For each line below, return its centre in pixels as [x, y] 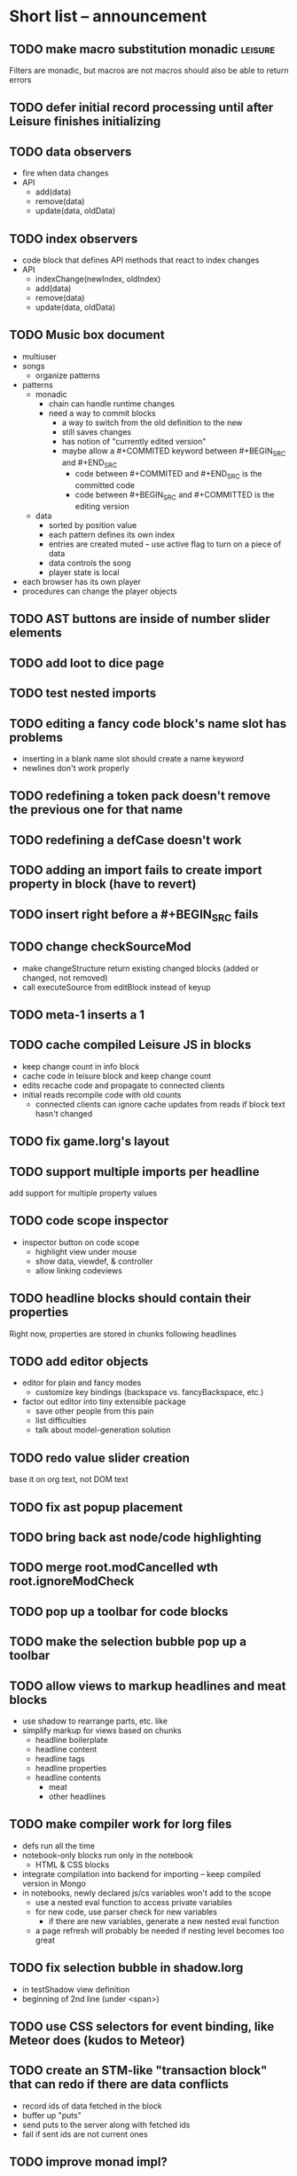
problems [36, 737]
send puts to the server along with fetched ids [106, 2125]
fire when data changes [65, 173]
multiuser [39, 356]
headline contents [68, 1778]
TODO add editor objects [79, 1361]
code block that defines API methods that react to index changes [141, 260]
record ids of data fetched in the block [92, 2106]
